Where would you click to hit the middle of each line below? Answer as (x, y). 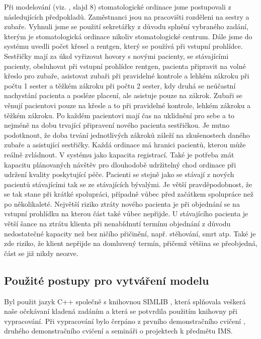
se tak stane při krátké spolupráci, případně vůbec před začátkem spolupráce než (129, 194)
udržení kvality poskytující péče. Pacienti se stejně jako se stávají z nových (119, 174)
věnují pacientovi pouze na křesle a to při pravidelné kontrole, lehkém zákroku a (127, 105)
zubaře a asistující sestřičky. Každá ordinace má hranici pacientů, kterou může (125, 145)
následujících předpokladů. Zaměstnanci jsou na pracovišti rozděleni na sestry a (127, 16)
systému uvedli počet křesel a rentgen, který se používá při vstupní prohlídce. (123, 46)
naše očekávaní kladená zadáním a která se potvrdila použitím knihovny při (121, 311)
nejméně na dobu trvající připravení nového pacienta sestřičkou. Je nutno (117, 125)
